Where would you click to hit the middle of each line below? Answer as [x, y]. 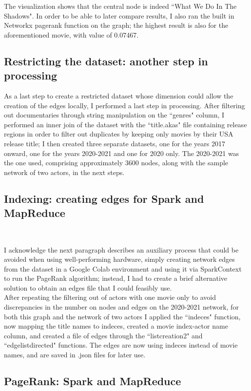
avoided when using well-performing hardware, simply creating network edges [119, 259]
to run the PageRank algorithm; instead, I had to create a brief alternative [116, 278]
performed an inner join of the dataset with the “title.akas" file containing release [125, 124]
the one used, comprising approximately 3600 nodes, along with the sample [116, 163]
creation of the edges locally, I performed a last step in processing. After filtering [125, 105]
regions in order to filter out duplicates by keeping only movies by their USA [119, 134]
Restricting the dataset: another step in [106, 61]
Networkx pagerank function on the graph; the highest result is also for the [116, 25]
